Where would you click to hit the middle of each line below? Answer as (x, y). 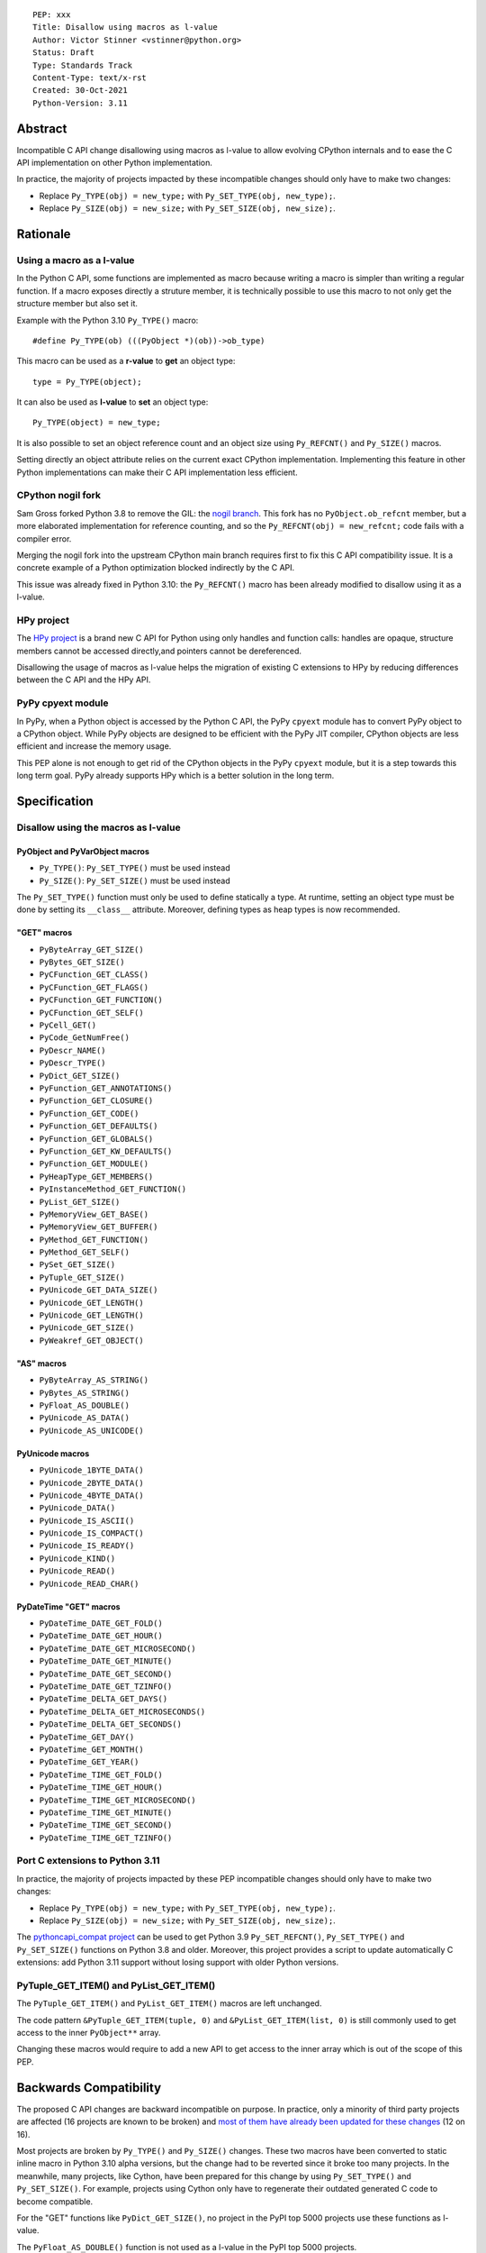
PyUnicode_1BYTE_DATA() (91, 1470)
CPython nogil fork (59, 496)
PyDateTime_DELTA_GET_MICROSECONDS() (122, 1711)
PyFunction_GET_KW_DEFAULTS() (106, 1151)
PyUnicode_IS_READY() (87, 1546)
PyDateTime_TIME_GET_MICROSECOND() (118, 1800)
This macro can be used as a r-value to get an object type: (126, 361)
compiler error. (44, 538)
